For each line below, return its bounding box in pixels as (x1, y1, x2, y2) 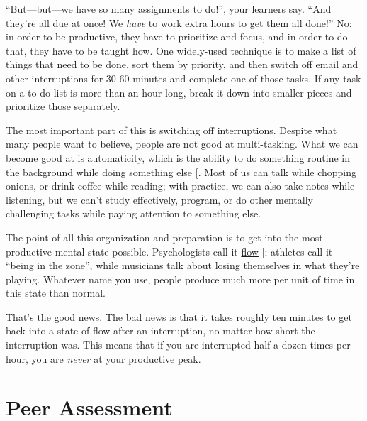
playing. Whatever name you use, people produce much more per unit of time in (6, 271, 355, 286)
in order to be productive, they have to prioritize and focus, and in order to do (6, 29, 348, 44)
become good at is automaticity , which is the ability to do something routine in (6, 150, 351, 165)
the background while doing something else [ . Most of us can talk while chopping (6, 164, 357, 179)
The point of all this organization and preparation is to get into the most (6, 229, 323, 244)
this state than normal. (6, 285, 106, 300)
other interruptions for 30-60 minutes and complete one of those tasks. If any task (6, 70, 361, 85)
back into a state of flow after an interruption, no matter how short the (6, 323, 315, 338)
